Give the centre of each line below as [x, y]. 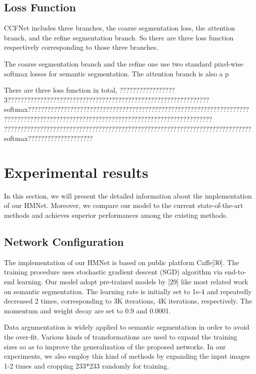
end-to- [236, 272]
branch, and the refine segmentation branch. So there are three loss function [119, 37]
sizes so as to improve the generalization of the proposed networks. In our [115, 346]
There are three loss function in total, [61, 90]
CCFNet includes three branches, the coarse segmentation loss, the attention [120, 28]
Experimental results [76, 172]
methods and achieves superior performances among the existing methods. [116, 215]
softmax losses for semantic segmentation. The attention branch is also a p [116, 73]
